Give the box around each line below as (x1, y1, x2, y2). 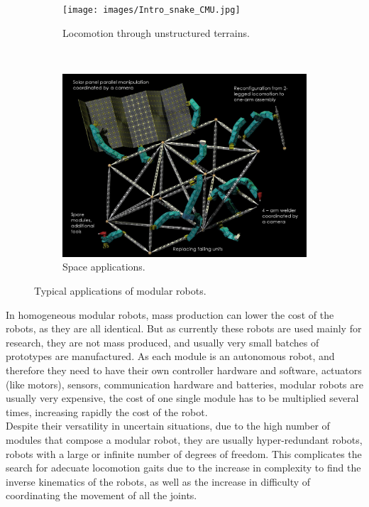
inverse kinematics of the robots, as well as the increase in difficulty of (6, 474, 311, 489)
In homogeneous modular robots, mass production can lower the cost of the (6, 307, 334, 322)
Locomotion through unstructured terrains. (62, 25, 250, 40)
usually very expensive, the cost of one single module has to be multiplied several (6, 391, 359, 405)
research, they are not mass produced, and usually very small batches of (6, 334, 319, 349)
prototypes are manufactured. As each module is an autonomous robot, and (6, 349, 335, 364)
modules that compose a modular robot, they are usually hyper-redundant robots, (6, 432, 363, 447)
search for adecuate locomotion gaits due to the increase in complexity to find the (6, 460, 361, 475)
